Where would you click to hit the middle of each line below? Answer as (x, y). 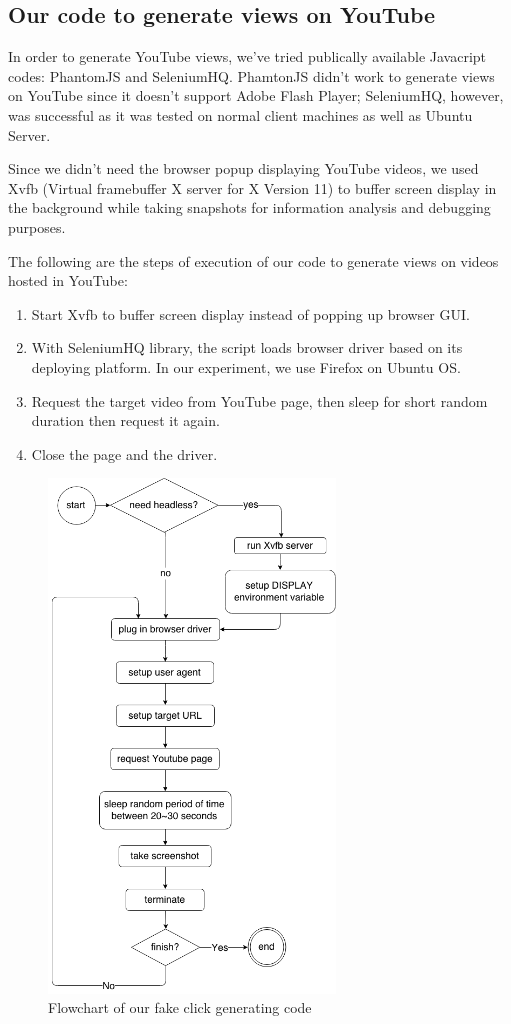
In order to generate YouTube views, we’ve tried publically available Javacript (247, 56)
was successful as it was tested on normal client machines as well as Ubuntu (240, 114)
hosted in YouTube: (68, 280)
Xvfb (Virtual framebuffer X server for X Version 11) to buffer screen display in (252, 187)
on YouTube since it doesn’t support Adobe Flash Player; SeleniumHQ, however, (256, 95)
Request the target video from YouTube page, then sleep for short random (259, 400)
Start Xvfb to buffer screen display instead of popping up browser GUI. (250, 313)
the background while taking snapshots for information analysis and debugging (249, 207)
